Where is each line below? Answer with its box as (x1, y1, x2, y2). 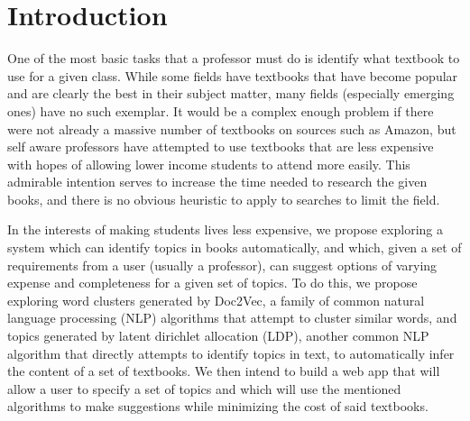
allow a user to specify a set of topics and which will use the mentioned (7, 379, 401, 398)
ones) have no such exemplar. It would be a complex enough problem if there (7, 101, 434, 120)
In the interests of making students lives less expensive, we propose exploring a (7, 220, 443, 239)
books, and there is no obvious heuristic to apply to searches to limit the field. (7, 189, 440, 208)
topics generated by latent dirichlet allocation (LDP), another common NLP (7, 326, 429, 345)
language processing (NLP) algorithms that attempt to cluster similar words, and (7, 308, 457, 327)
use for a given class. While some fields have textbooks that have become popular (7, 66, 458, 85)
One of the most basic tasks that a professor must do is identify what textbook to (7, 49, 460, 68)
